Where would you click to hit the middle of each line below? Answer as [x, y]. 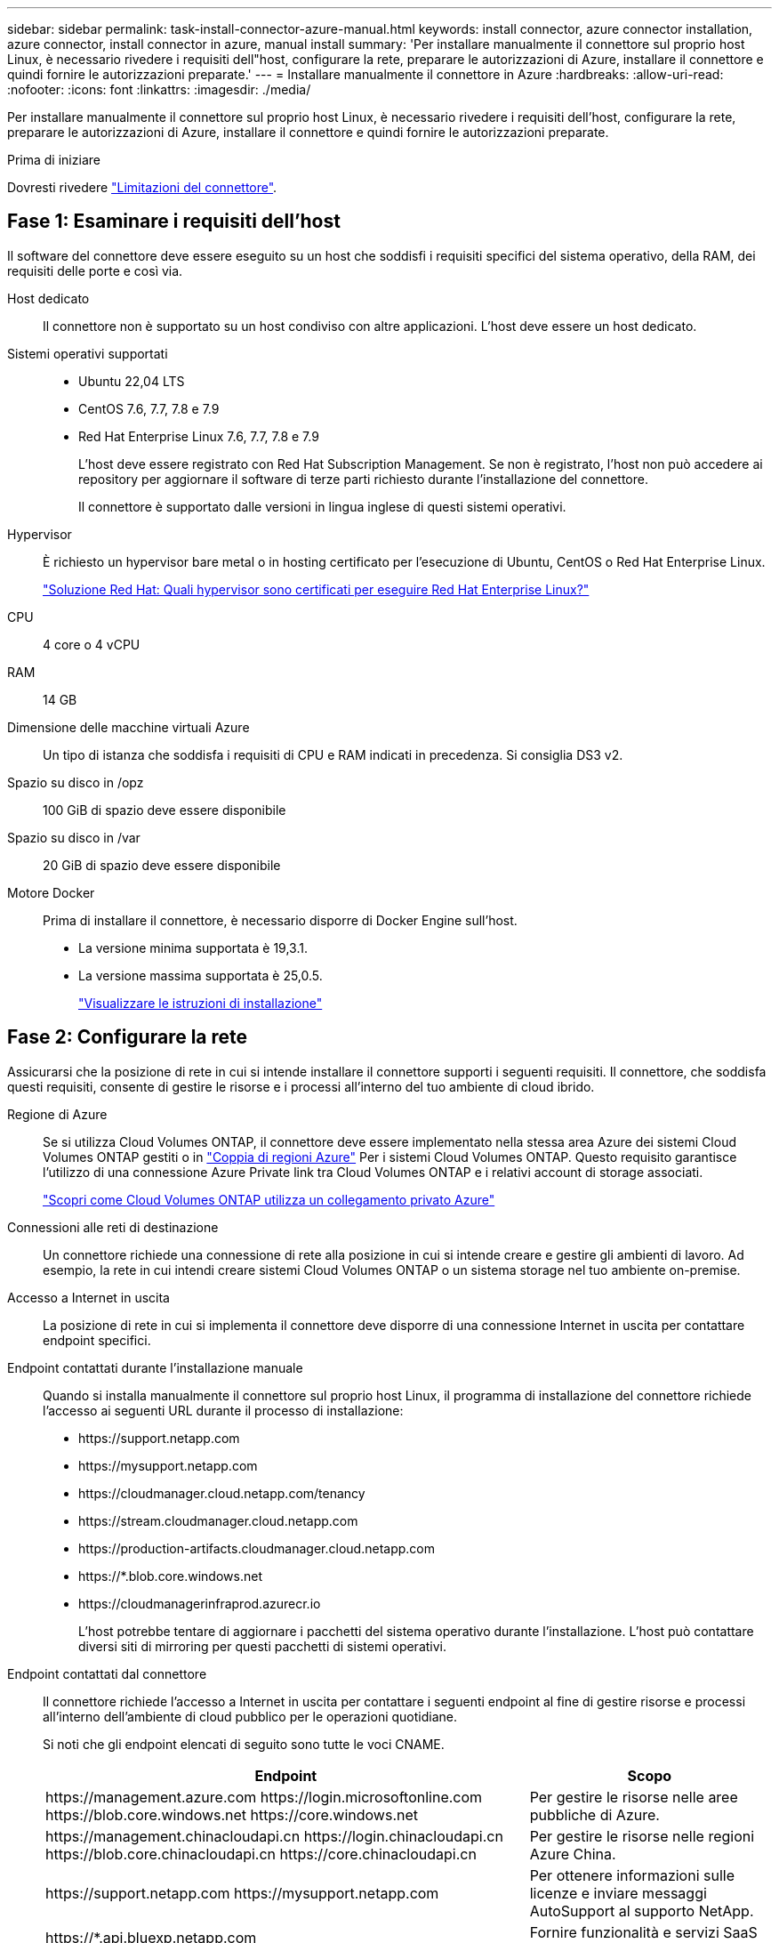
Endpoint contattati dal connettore [107, 1673]
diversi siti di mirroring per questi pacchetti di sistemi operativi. [263, 1646]
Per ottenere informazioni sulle [632, 1875]
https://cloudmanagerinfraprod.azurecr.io [200, 1603]
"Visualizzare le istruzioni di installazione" [201, 1003]
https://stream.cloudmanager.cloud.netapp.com [218, 1520]
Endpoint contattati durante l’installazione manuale [155, 1367]
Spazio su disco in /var [74, 837]
